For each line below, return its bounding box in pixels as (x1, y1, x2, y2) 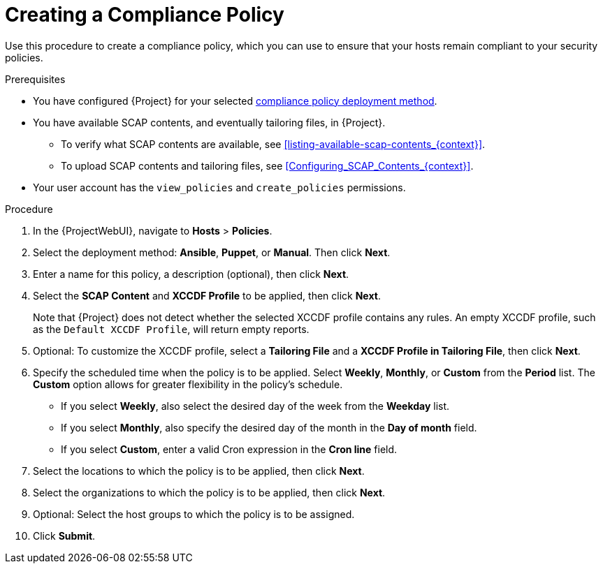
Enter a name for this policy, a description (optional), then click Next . (33, 267, 349, 280)
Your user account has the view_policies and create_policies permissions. (33, 181, 406, 193)
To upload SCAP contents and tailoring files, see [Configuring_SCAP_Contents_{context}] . (61, 159, 474, 172)
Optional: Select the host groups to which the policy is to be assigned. (33, 508, 355, 520)
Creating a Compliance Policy (5, 3, 284, 27)
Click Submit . (33, 529, 96, 542)
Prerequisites (5, 73, 66, 85)
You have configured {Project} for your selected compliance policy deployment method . (33, 94, 437, 107)
